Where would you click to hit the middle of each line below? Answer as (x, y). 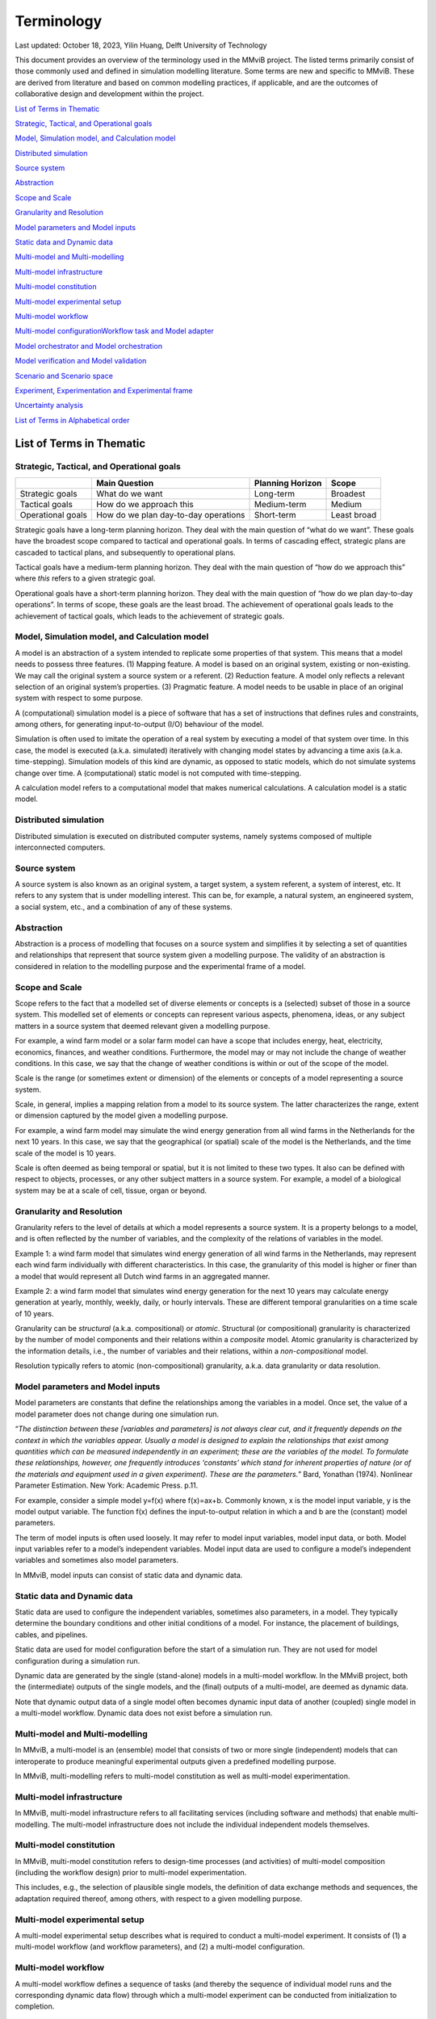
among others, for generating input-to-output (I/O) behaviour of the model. (139, 724)
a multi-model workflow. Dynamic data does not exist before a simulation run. (144, 1713)
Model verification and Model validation (81, 361)
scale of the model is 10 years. (65, 1153)
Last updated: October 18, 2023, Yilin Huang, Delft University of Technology (141, 45)
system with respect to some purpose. (79, 698)
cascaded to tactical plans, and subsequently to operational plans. (125, 552)
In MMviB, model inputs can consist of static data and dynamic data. (129, 1575)
